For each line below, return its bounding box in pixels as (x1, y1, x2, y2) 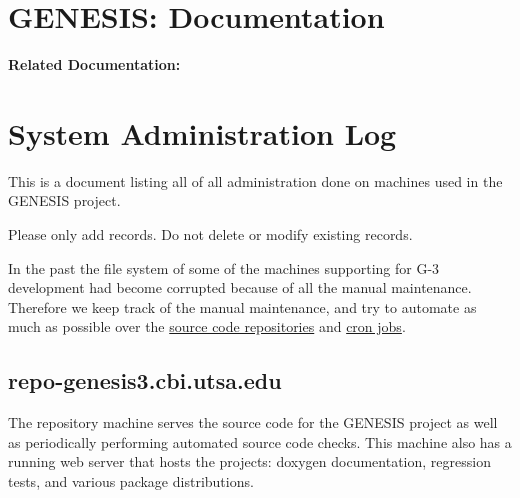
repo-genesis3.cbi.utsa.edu (8, 365, 282, 396)
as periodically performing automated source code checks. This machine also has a (8, 431, 512, 452)
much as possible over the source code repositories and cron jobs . (8, 316, 406, 337)
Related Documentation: (8, 54, 181, 75)
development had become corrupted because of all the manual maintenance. (8, 277, 472, 298)
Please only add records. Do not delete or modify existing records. (8, 224, 413, 245)
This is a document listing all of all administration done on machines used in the (8, 170, 503, 191)
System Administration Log (8, 112, 397, 153)
